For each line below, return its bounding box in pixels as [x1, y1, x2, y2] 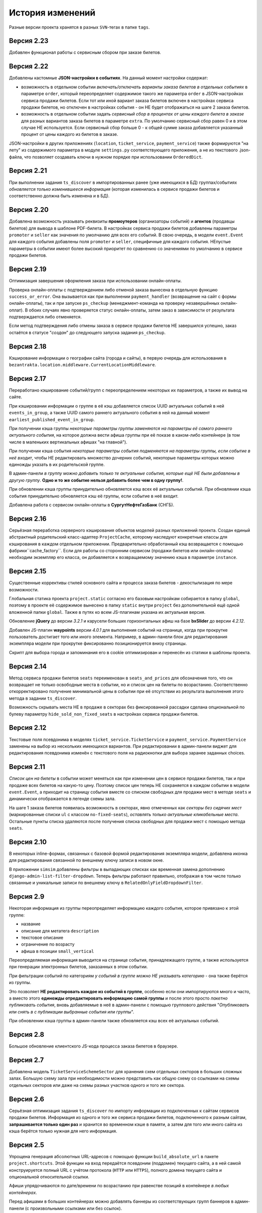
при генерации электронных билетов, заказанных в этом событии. [9, 964, 148, 970]
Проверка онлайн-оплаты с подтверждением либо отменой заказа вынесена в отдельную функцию [9, 287, 218, 293]
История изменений [9, 7, 96, 18]
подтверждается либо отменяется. [9, 314, 82, 320]
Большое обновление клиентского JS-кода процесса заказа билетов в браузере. [9, 1043, 179, 1049]
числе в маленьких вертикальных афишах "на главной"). [9, 439, 128, 445]
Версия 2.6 [9, 1095, 45, 1103]
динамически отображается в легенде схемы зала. [9, 796, 116, 802]
